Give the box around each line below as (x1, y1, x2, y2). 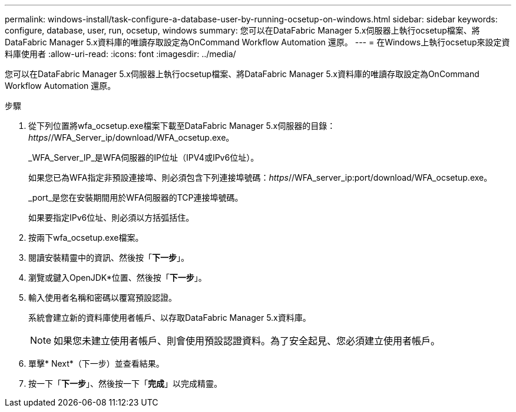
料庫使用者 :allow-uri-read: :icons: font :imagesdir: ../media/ (5, 49, 236, 59)
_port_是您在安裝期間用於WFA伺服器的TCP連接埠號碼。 (28, 192, 243, 202)
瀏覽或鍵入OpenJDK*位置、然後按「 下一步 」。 (28, 273, 207, 283)
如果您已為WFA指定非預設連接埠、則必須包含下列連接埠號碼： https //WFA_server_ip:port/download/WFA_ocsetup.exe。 (28, 172, 492, 182)
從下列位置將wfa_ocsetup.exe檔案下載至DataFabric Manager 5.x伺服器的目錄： (28, 121, 336, 131)
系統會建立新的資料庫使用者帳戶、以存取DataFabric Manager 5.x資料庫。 (28, 313, 311, 323)
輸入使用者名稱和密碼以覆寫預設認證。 (28, 293, 177, 303)
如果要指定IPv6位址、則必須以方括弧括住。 (28, 212, 194, 222)
